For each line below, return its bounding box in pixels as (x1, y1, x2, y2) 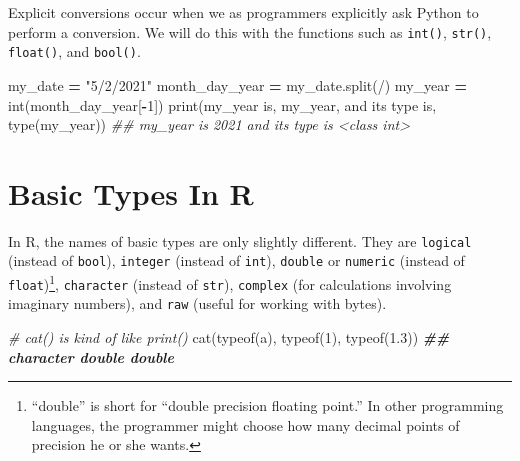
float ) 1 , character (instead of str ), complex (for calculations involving (8, 271, 452, 294)
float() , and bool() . (8, 41, 141, 62)
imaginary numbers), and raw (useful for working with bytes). (8, 293, 387, 314)
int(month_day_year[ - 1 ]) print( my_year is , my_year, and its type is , (8, 94, 437, 115)
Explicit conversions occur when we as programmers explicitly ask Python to (8, 2, 479, 22)
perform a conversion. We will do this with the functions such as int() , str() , (8, 21, 492, 42)
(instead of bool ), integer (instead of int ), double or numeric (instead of (8, 250, 465, 271)
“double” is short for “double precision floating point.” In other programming (31, 395, 504, 416)
